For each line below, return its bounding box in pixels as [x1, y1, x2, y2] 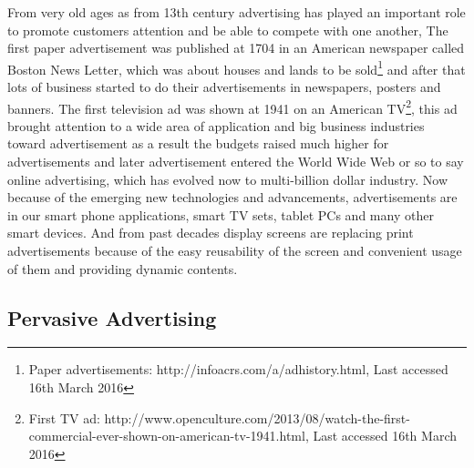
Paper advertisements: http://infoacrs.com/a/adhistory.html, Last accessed [28, 360, 448, 379]
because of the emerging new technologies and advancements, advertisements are [7, 188, 458, 207]
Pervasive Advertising [7, 303, 217, 331]
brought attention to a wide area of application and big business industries [7, 116, 425, 135]
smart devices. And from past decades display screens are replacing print [7, 223, 414, 242]
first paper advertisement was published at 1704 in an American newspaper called [7, 38, 465, 57]
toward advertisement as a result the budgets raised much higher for [7, 134, 389, 153]
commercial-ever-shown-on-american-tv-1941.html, [28, 426, 309, 445]
